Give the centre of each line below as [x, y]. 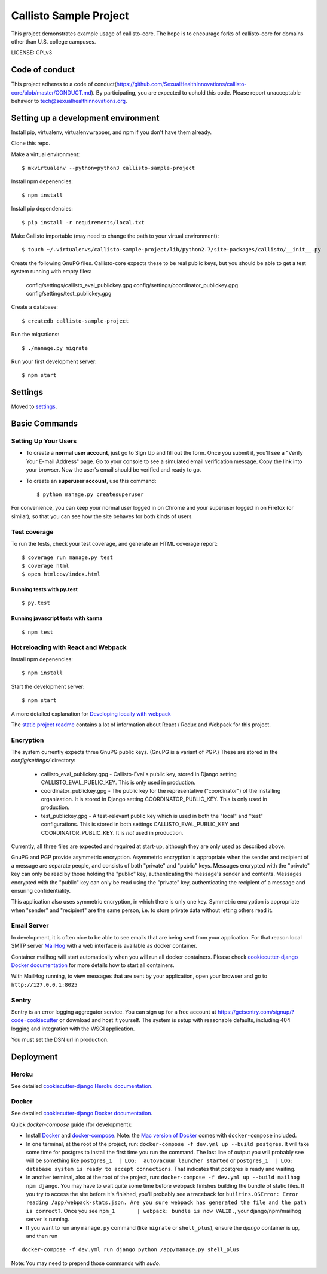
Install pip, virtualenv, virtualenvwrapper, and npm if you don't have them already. [111, 132]
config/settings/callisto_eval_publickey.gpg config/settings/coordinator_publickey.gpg [132, 285]
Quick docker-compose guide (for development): [71, 1124]
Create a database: [34, 307]
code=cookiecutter [35, 1020]
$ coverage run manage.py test [68, 557]
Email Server [30, 926]
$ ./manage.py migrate [55, 348]
